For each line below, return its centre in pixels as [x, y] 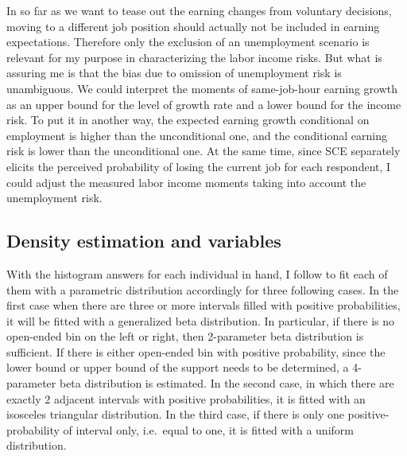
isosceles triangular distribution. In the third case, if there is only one [175, 414]
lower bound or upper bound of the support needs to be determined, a [178, 367]
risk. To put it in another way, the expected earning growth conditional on [188, 120]
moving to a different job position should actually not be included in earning [193, 26]
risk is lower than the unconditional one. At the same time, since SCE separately [203, 151]
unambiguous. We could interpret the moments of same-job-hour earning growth [202, 88]
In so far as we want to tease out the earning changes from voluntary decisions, [199, 10]
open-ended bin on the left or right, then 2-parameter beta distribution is [185, 336]
